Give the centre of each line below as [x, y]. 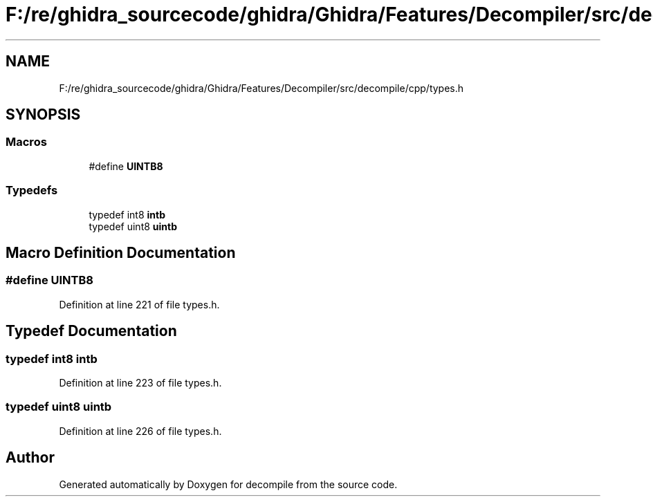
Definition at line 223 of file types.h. [140, 383]
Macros [26, 142]
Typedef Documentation [91, 331]
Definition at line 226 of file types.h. [140, 431]
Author [30, 458]
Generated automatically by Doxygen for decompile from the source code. [228, 484]
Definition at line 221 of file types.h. [139, 304]
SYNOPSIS [43, 115]
